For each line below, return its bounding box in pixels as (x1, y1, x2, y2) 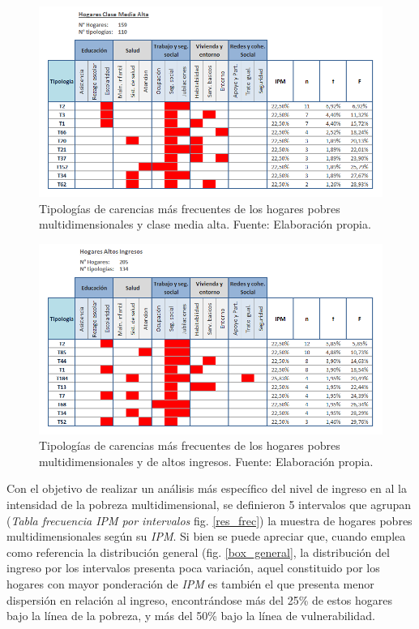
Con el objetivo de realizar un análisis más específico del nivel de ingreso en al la (6, 480, 407, 497)
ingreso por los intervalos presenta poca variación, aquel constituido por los (6, 559, 380, 576)
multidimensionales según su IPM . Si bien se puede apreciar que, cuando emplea (6, 528, 406, 545)
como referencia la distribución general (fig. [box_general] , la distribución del (6, 543, 390, 560)
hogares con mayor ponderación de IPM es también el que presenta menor (6, 575, 374, 592)
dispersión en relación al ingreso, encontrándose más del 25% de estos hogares (6, 591, 392, 608)
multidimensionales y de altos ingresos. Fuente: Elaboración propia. (39, 452, 374, 469)
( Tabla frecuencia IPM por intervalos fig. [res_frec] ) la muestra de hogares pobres (6, 511, 413, 528)
